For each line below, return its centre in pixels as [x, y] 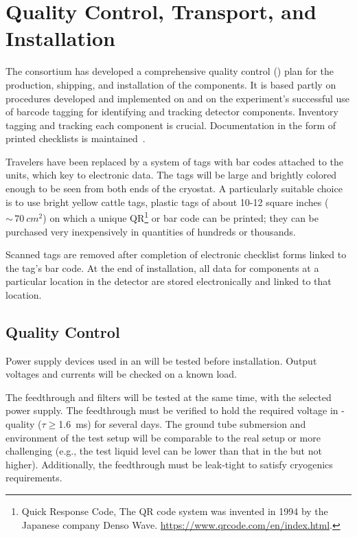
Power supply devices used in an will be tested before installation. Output [161, 360]
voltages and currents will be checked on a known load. [121, 374]
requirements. [34, 478]
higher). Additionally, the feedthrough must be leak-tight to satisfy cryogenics [169, 464]
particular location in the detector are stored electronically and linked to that [169, 281]
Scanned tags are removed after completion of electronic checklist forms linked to [176, 254]
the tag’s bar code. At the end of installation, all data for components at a [162, 267]
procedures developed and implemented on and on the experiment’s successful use [178, 98]
